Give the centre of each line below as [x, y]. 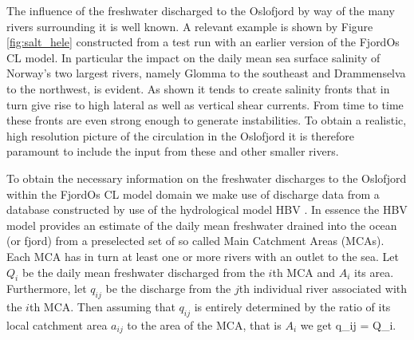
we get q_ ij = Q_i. [348, 324]
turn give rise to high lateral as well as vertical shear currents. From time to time [205, 104]
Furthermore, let [47, 289]
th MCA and [304, 272]
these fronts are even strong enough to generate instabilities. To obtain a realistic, [207, 120]
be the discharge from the [168, 289]
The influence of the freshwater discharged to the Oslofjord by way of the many [201, 10]
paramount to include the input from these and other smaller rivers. [173, 151]
